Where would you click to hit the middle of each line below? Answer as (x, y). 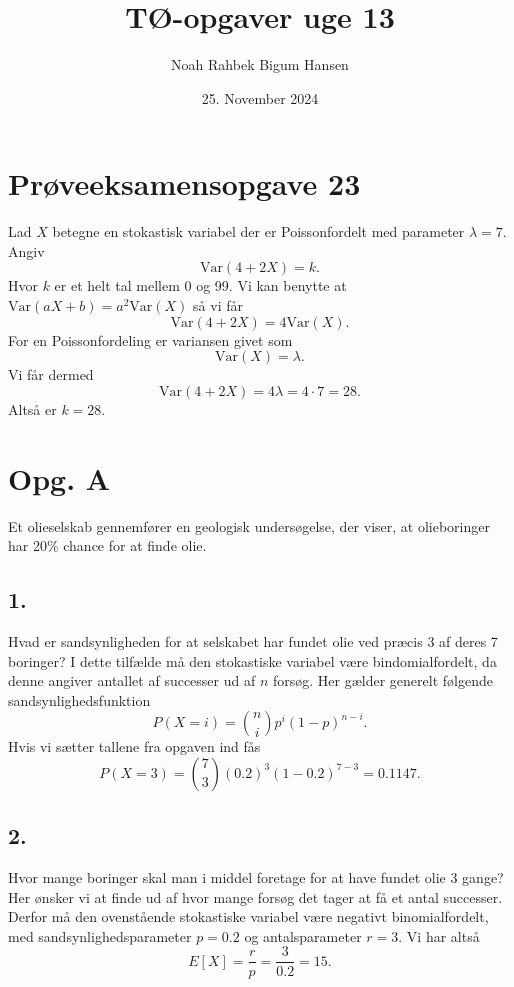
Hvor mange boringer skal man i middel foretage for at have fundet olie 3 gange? (256, 877)
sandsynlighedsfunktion (79, 699)
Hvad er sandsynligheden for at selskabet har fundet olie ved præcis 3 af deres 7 (253, 640)
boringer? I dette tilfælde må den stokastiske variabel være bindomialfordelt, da (252, 660)
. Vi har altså (439, 935)
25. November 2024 (260, 97)
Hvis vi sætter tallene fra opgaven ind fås (134, 746)
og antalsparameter (303, 935)
